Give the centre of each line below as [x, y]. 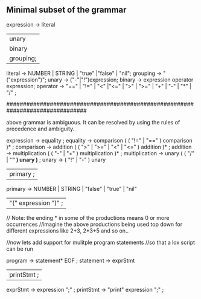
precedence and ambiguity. [40, 129]
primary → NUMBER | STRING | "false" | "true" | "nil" [72, 188]
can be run [20, 249]
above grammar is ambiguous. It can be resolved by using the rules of [93, 122]
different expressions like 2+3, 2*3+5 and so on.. [67, 230]
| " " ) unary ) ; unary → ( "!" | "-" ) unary [56, 159]
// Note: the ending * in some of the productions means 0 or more [88, 217]
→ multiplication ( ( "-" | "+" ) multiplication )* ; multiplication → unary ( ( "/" [101, 153]
